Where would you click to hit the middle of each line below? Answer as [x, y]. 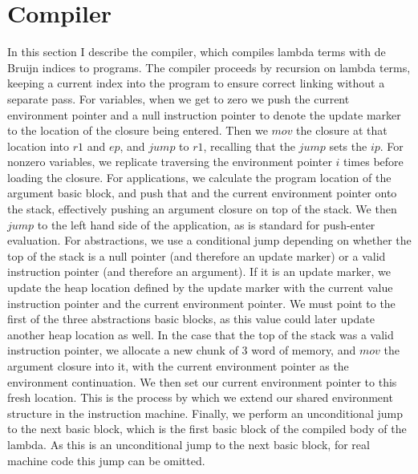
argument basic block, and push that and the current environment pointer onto [202, 193]
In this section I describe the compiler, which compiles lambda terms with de [197, 52]
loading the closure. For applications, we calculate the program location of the [199, 177]
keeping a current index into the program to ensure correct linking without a [196, 83]
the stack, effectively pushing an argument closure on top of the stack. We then [202, 209]
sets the [348, 146]
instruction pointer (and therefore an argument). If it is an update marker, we [199, 271]
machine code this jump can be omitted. [106, 460]
